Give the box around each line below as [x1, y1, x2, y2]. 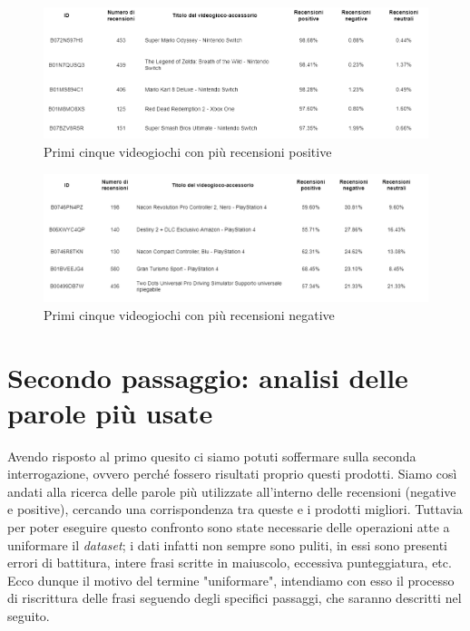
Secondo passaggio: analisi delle [7, 358, 408, 395]
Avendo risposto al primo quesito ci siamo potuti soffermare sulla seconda [7, 446, 416, 465]
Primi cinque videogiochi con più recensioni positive [44, 142, 332, 160]
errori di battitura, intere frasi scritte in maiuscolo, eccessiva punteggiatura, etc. [7, 553, 452, 572]
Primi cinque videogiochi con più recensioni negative [44, 305, 335, 324]
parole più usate [7, 393, 213, 431]
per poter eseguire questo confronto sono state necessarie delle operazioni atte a [7, 518, 450, 537]
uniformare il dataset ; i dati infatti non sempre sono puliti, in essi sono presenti [7, 535, 447, 554]
